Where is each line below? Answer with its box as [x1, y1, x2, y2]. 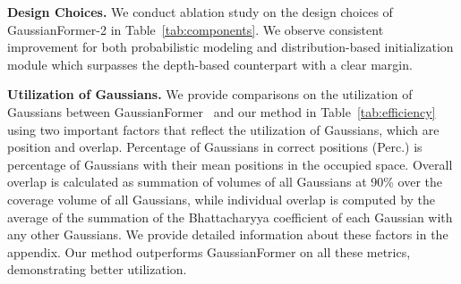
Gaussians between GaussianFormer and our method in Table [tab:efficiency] [7, 102, 436, 121]
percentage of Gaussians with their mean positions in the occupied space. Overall [7, 155, 453, 173]
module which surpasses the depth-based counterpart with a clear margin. [7, 54, 413, 73]
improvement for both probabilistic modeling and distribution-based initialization [7, 38, 454, 56]
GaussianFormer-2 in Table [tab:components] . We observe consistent [7, 20, 384, 38]
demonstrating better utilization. [7, 260, 187, 279]
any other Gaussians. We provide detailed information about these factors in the [7, 225, 448, 244]
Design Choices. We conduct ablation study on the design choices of [7, 3, 393, 21]
